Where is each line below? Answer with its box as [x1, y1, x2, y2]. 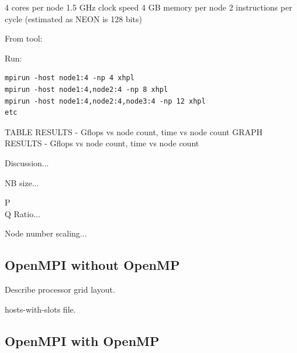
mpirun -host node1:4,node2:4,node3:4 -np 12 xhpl [5, 97, 206, 105]
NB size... [5, 176, 39, 189]
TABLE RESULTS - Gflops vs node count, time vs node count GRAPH [5, 125, 263, 138]
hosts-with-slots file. [5, 303, 76, 315]
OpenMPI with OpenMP [5, 331, 160, 349]
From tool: [5, 32, 43, 44]
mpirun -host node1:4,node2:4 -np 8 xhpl [5, 85, 168, 94]
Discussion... [5, 156, 49, 169]
